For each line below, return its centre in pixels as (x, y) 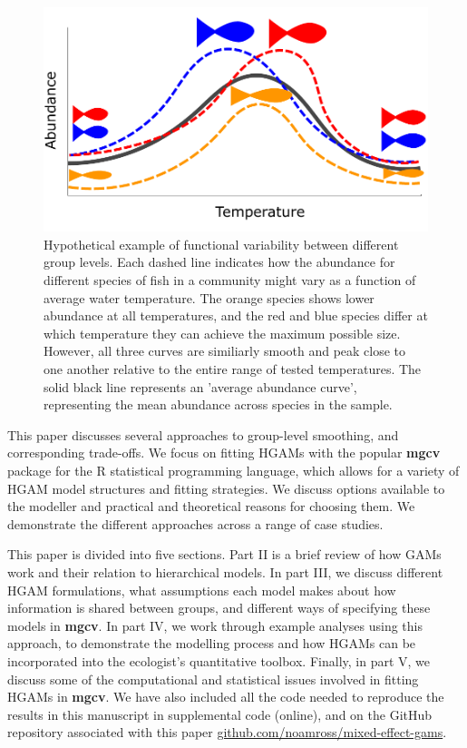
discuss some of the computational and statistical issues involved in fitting (213, 679)
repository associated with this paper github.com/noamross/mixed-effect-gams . (227, 732)
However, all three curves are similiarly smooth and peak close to (225, 351)
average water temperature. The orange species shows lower (209, 297)
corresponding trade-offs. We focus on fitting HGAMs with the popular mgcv (224, 453)
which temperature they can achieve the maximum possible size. (222, 333)
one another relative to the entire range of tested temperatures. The (233, 369)
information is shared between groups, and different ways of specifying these (219, 608)
